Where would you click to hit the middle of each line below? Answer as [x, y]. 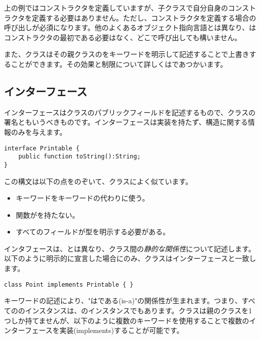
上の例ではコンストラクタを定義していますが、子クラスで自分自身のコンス [126, 8]
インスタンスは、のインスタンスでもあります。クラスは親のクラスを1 [138, 310]
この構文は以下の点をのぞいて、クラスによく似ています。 [98, 181]
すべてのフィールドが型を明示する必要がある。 [93, 232]
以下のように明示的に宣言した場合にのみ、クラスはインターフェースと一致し [130, 258]
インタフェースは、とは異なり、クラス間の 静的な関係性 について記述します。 [130, 248]
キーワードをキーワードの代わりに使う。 [82, 198]
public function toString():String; [80, 157]
